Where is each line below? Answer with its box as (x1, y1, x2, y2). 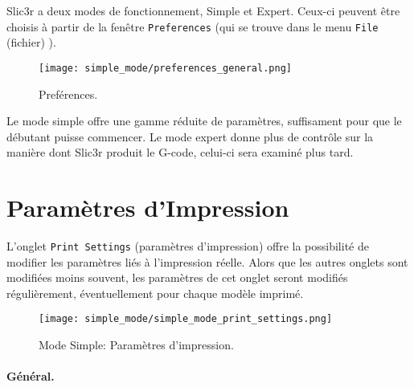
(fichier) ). (6, 34, 56, 51)
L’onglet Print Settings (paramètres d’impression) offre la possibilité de (6, 238, 369, 254)
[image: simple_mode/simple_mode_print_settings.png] (39, 313, 333, 325)
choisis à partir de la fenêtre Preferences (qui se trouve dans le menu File (6, 18, 379, 35)
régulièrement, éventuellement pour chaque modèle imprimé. (6, 284, 304, 301)
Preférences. (39, 85, 98, 102)
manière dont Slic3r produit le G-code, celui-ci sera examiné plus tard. (6, 144, 354, 161)
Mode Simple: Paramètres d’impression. (39, 336, 234, 353)
